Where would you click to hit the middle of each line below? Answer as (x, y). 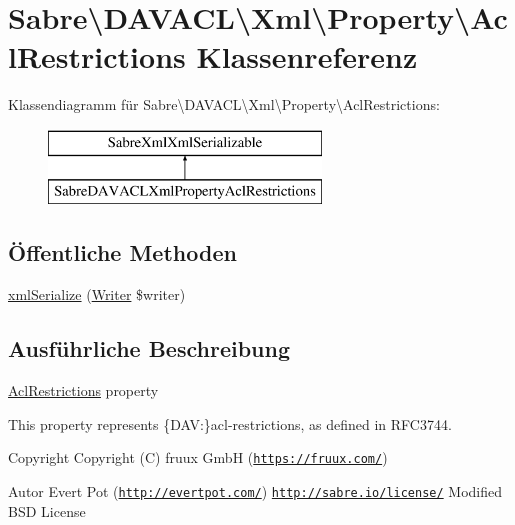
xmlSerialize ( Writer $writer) (97, 294)
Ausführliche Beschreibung (149, 348)
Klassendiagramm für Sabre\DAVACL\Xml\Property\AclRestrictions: (224, 104)
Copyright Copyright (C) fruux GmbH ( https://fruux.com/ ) (198, 457)
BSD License (47, 510)
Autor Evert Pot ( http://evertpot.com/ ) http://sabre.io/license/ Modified (255, 490)
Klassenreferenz (307, 56)
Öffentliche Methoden (122, 252)
